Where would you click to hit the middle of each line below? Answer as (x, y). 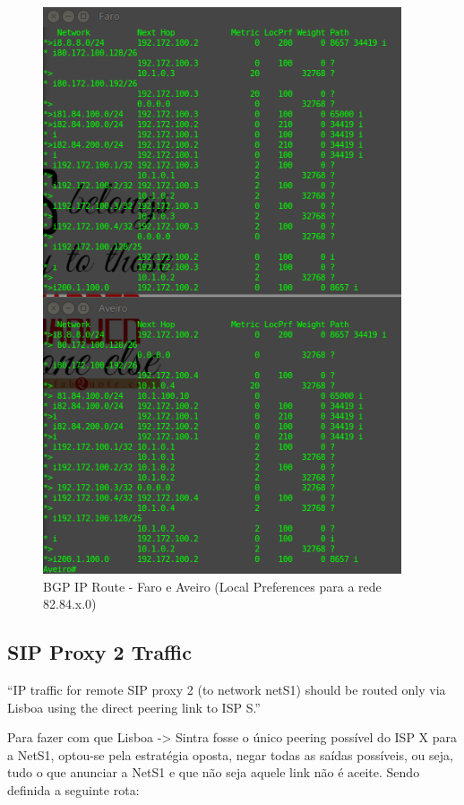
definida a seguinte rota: (73, 789)
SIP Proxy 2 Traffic (99, 652)
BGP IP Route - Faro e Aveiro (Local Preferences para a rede (212, 586)
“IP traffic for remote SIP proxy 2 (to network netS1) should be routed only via (227, 689)
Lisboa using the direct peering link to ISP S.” (134, 707)
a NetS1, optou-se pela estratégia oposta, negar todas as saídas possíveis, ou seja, (230, 754)
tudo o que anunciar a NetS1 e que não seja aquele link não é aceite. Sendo (214, 772)
